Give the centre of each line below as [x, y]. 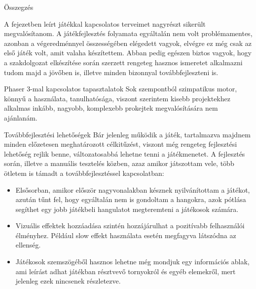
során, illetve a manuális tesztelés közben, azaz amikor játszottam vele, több [119, 163]
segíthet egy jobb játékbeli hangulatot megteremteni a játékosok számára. [127, 209]
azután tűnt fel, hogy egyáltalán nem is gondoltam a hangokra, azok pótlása [131, 199]
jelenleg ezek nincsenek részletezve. [68, 281]
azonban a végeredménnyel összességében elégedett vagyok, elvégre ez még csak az [128, 43]
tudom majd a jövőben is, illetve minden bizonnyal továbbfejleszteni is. [111, 72]
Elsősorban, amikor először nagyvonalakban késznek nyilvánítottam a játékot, [133, 189]
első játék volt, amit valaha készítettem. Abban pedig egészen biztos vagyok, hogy [128, 53]
